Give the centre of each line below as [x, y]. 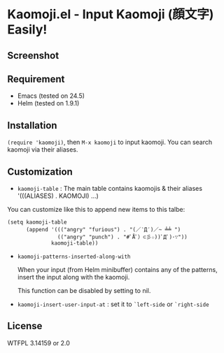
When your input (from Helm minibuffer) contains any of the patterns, [118, 270]
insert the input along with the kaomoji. [73, 278]
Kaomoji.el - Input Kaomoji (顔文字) [111, 14]
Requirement [36, 79]
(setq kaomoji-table [37, 222]
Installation [32, 125]
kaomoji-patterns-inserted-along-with [74, 257]
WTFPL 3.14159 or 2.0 [38, 343]
